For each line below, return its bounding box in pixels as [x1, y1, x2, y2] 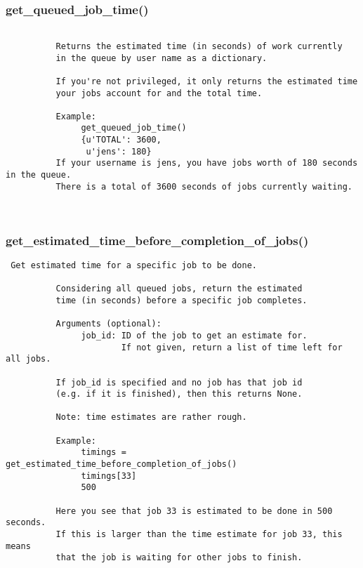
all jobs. [6, 354, 51, 364]
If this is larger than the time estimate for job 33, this [55, 529, 343, 540]
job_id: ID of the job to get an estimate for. [81, 330, 308, 341]
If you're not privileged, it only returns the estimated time [55, 76, 358, 86]
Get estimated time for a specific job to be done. [11, 260, 257, 270]
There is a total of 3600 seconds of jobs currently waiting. [55, 181, 352, 192]
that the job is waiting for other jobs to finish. [55, 553, 303, 563]
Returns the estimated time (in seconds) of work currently [55, 41, 343, 51]
